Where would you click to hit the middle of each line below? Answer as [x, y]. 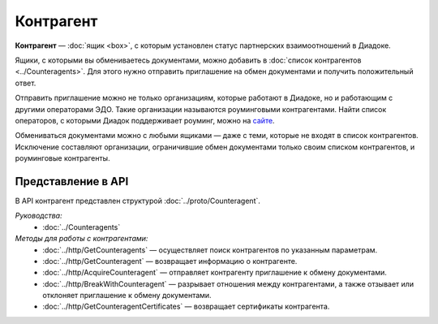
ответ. [26, 83]
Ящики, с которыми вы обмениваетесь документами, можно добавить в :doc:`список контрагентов [188, 60]
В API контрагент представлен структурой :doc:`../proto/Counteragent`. [138, 201]
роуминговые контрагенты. [62, 158]
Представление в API [72, 181]
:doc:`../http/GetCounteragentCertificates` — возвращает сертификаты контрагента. [186, 307]
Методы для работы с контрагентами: [82, 239]
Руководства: [39, 216]
